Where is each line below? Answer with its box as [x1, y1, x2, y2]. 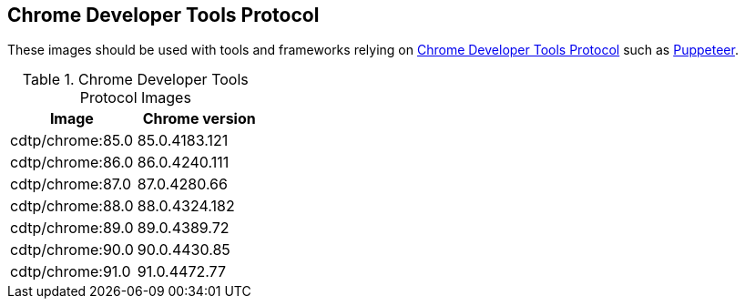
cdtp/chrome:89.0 [10, 219, 134, 238]
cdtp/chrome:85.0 [10, 131, 134, 150]
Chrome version [142, 109, 256, 128]
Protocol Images [79, 88, 191, 107]
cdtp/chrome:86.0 [10, 153, 134, 172]
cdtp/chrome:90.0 [10, 240, 134, 260]
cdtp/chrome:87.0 [10, 175, 132, 194]
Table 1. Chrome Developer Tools [22, 70, 249, 89]
